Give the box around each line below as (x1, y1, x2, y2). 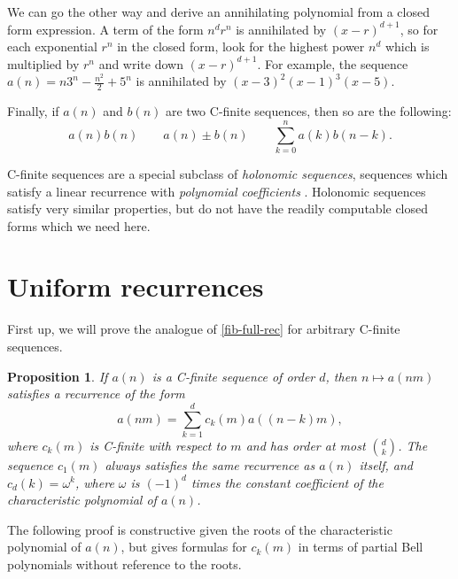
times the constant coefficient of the (190, 473, 384, 491)
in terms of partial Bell (298, 537, 423, 556)
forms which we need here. (7, 216, 151, 235)
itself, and (359, 455, 413, 474)
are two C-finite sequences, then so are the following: (165, 102, 452, 120)
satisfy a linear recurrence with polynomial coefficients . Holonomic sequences (7, 181, 426, 200)
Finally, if (7, 102, 59, 120)
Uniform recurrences (7, 268, 264, 305)
